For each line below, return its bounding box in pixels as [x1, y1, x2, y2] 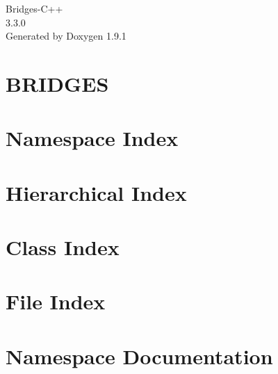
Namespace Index [6, 124, 179, 152]
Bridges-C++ [6, 1, 63, 15]
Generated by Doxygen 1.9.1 [6, 29, 126, 43]
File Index [6, 287, 106, 316]
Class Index [6, 233, 120, 261]
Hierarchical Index [6, 178, 187, 206]
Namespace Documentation [6, 341, 273, 370]
